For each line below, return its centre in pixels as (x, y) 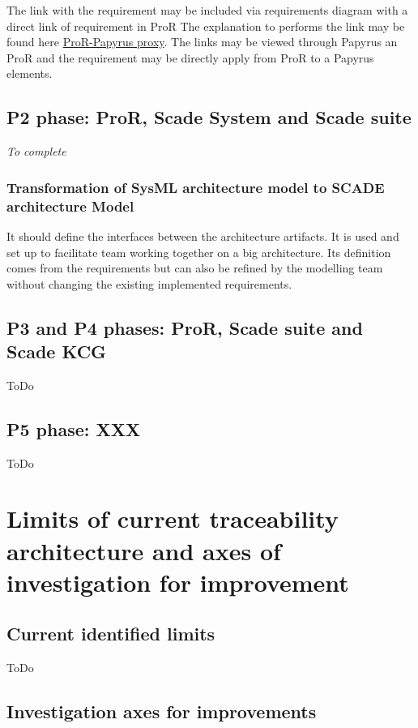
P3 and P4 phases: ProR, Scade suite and (185, 327)
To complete (36, 151)
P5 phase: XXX (74, 428)
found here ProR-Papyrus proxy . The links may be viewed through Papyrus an (202, 42)
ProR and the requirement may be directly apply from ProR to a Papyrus (190, 57)
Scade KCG (57, 351)
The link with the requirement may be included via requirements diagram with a (207, 10)
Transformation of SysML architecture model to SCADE (196, 187)
